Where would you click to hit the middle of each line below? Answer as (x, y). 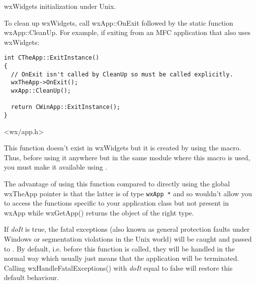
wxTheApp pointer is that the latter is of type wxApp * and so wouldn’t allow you (128, 193)
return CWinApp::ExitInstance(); (66, 107)
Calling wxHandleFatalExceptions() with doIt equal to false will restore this (118, 267)
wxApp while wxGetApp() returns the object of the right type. (99, 212)
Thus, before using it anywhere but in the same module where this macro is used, (127, 157)
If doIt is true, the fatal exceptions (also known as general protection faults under (127, 229)
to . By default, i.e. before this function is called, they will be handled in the (119, 248)
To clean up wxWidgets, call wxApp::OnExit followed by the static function (119, 22)
